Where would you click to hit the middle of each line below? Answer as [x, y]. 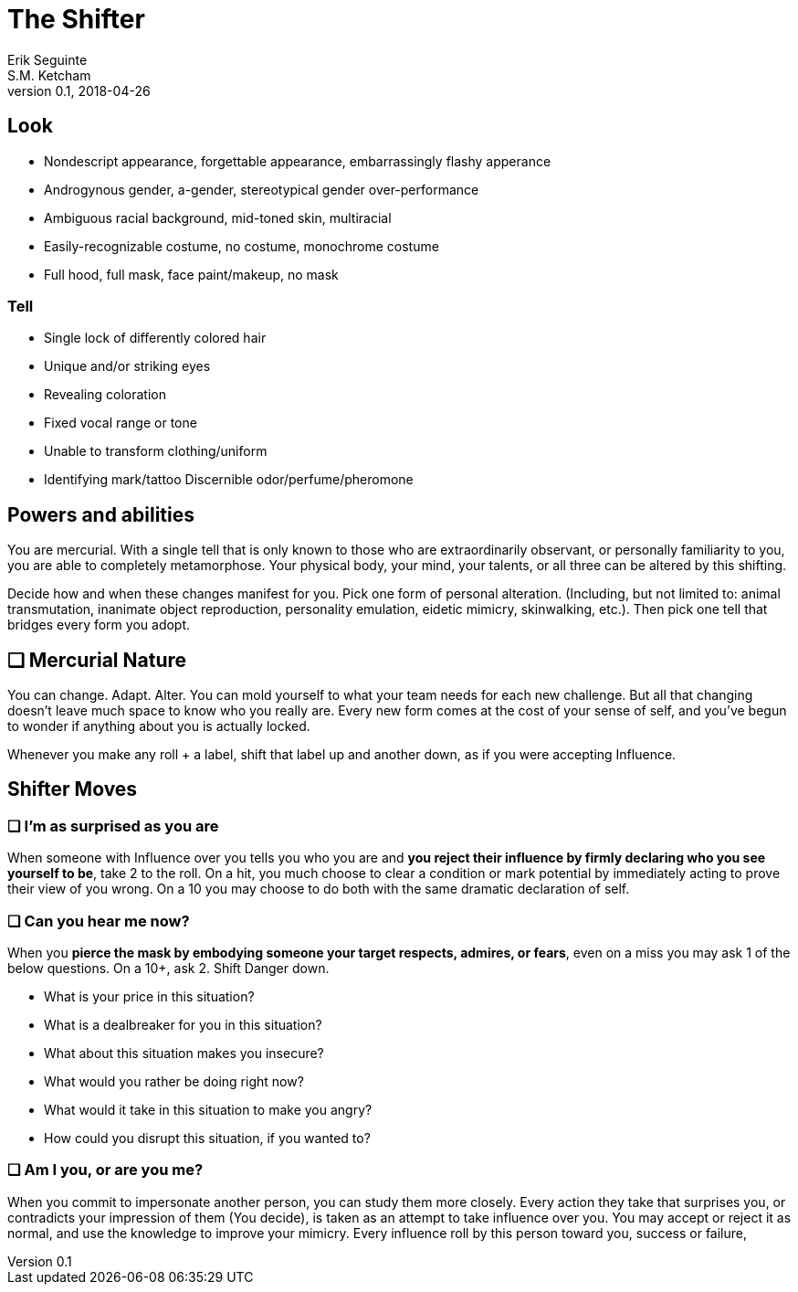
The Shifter [76, 19]
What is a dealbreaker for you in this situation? [183, 1025]
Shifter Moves [73, 789]
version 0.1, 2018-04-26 [79, 90]
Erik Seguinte [47, 59]
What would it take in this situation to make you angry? [208, 1110]
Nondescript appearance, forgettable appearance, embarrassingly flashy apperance [298, 161]
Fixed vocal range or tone [121, 423]
